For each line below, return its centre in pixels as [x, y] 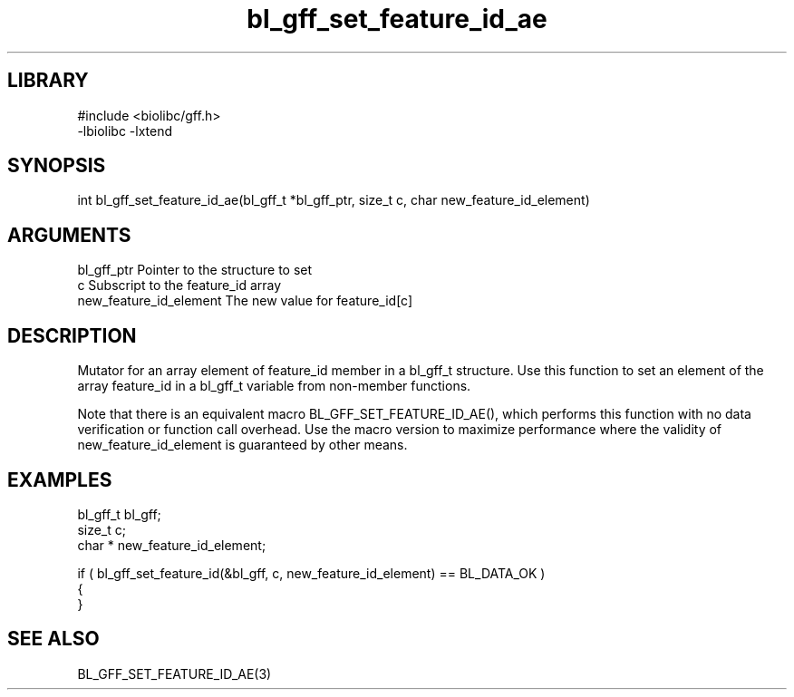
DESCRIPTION [72, 335]
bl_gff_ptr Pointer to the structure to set [195, 270]
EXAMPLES [60, 479]
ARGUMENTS [69, 235]
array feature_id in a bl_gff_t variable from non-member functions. [274, 386]
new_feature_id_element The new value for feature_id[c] [245, 301]
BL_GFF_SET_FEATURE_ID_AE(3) [174, 673]
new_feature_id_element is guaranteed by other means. [242, 445]
